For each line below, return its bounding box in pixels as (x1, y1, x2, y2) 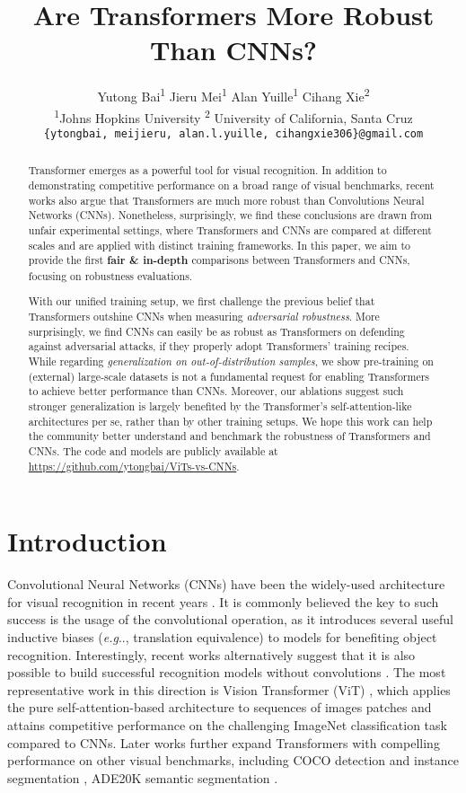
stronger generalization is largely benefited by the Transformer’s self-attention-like (28, 399, 412, 413)
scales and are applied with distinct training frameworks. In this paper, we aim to (28, 237, 411, 252)
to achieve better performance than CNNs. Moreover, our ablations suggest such (28, 383, 404, 399)
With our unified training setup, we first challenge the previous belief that (28, 294, 375, 309)
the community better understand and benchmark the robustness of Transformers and (28, 428, 431, 444)
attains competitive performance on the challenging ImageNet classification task (7, 715, 447, 734)
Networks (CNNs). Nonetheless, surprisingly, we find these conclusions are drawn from (28, 207, 433, 223)
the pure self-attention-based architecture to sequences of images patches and (7, 698, 432, 717)
